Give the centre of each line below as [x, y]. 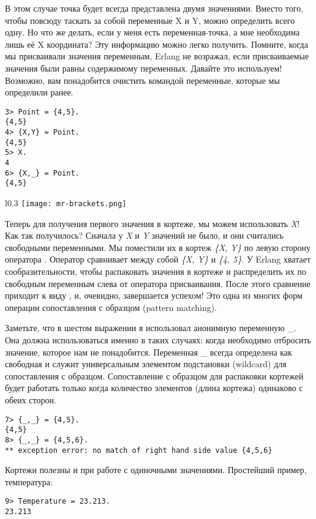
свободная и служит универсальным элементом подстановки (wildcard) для [146, 364]
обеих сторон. [31, 399]
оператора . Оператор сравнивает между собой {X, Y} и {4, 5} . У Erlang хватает [158, 259]
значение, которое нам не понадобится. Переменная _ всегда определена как [149, 352]
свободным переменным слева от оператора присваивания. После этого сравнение [158, 283]
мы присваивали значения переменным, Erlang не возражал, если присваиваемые [157, 56]
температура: [29, 481]
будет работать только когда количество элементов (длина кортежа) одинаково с [154, 388]
